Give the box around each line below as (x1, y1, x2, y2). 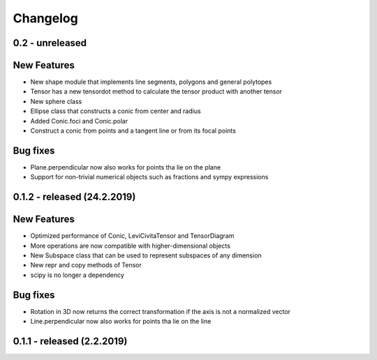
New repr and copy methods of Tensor (30, 261, 142, 269)
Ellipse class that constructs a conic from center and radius (30, 107, 202, 115)
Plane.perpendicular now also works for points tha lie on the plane (30, 163, 221, 171)
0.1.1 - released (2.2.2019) (13, 335, 128, 347)
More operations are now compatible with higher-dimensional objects (30, 241, 230, 250)
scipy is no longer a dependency (30, 271, 125, 279)
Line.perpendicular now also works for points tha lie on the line (30, 317, 212, 326)
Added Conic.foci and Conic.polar (30, 117, 128, 125)
